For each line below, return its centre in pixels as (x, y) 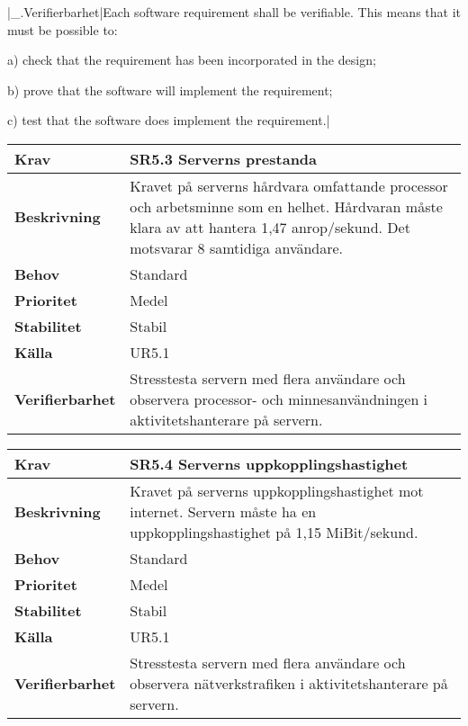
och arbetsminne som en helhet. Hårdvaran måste (286, 206)
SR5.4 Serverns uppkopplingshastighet (269, 463)
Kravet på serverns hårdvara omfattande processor (289, 185)
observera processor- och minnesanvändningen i (279, 399)
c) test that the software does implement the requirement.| (169, 120)
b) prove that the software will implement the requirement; (170, 90)
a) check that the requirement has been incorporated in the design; (192, 60)
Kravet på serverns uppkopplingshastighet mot (277, 490)
